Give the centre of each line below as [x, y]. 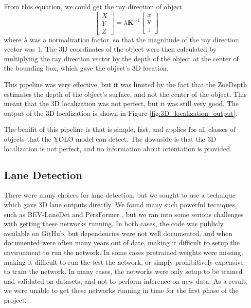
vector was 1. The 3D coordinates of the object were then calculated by [110, 49]
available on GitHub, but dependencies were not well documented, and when [118, 233]
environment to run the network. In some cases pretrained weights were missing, [124, 252]
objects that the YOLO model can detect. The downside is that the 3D [110, 139]
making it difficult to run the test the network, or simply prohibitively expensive [124, 262]
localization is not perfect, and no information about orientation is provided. [118, 148]
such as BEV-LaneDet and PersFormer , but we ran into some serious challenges [124, 214]
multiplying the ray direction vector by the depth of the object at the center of [121, 58]
